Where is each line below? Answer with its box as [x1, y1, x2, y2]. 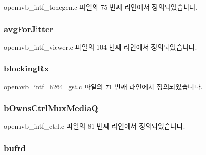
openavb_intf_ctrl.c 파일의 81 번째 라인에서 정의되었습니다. [4, 121, 185, 131]
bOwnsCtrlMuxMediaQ [4, 102, 98, 114]
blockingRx [4, 62, 49, 74]
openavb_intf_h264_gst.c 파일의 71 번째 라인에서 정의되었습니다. [4, 81, 203, 91]
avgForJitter [4, 22, 54, 34]
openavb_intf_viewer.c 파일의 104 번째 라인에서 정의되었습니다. [4, 41, 197, 52]
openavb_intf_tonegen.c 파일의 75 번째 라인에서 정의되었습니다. [4, 2, 198, 12]
